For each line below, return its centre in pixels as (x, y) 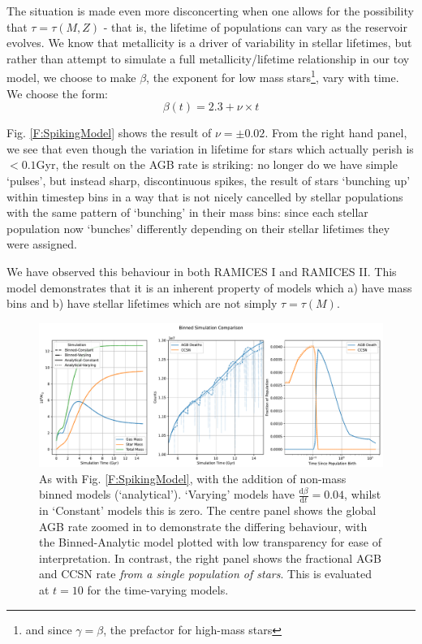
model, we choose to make (71, 78)
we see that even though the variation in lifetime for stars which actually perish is (210, 148)
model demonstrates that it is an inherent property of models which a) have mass (209, 287)
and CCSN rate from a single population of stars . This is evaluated (206, 574)
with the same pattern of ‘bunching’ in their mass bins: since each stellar (187, 212)
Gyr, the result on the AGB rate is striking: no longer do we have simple (217, 164)
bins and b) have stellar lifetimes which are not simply (142, 303)
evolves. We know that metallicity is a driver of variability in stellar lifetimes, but (209, 43)
